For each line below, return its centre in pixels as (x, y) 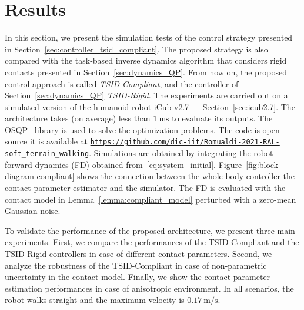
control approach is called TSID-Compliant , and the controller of (122, 83)
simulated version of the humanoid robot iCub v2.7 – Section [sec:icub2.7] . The (150, 106)
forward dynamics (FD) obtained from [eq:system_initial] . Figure (123, 164)
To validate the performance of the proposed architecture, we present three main (150, 230)
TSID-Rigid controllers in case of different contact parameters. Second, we (138, 253)
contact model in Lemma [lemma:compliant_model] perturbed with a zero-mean (151, 199)
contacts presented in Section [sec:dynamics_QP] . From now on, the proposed (146, 72)
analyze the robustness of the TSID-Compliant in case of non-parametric (136, 265)
